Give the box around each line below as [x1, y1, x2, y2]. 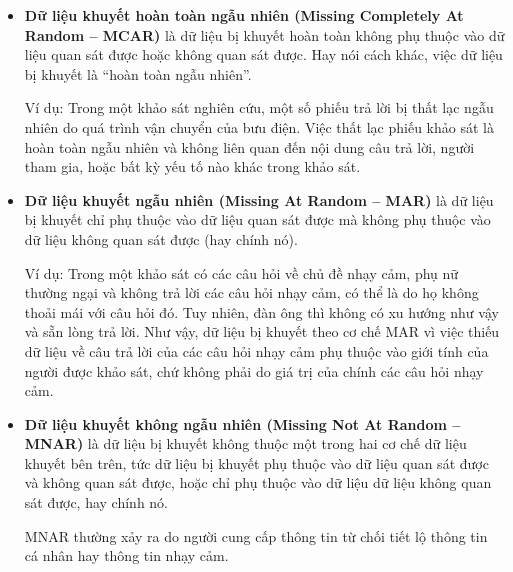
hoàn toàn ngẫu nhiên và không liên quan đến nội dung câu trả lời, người [24, 136, 475, 157]
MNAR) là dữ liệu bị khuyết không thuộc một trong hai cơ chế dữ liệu [24, 433, 467, 454]
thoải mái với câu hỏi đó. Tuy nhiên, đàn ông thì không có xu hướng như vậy [24, 301, 499, 322]
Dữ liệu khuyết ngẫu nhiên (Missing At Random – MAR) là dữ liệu [24, 189, 494, 210]
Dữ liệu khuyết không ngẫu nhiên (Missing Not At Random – [24, 413, 461, 434]
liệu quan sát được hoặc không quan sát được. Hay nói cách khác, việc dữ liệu [24, 44, 503, 65]
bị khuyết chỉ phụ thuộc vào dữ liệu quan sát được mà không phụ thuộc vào [24, 209, 491, 230]
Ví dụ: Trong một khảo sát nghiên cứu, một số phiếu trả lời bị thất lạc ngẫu [24, 97, 494, 118]
